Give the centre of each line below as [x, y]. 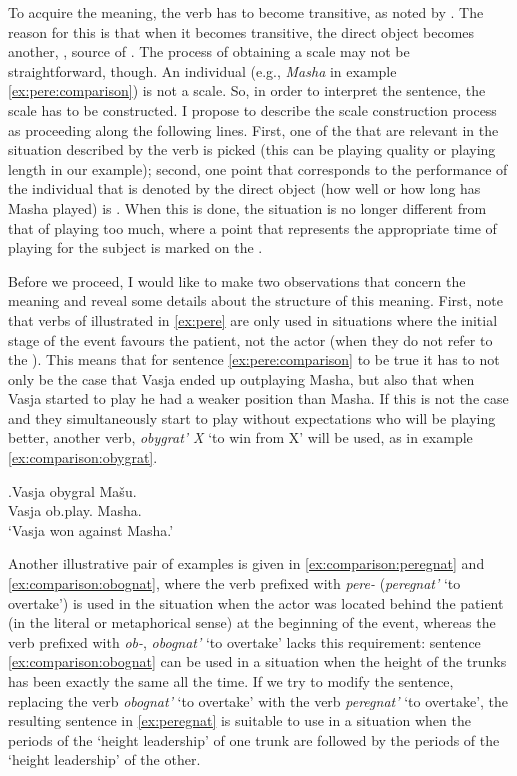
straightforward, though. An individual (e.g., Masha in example [202, 70]
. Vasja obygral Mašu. [72, 490]
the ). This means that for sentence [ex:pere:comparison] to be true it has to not [254, 359]
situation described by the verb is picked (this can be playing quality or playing [252, 149]
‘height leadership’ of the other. [104, 759]
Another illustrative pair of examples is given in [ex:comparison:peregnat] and [246, 563]
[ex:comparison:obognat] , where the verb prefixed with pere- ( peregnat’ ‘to [234, 583]
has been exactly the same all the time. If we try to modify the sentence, [231, 681]
